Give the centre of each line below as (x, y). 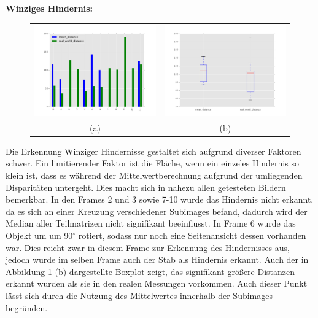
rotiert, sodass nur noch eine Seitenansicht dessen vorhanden (192, 235)
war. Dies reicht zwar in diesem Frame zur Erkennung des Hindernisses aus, (148, 247)
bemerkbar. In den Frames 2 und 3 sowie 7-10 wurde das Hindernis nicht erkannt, (160, 199)
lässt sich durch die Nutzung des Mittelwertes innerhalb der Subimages (139, 295)
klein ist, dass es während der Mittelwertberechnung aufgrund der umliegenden (154, 175)
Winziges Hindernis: (49, 8)
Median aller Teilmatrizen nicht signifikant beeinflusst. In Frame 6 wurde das (151, 223)
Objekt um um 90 (39, 235)
